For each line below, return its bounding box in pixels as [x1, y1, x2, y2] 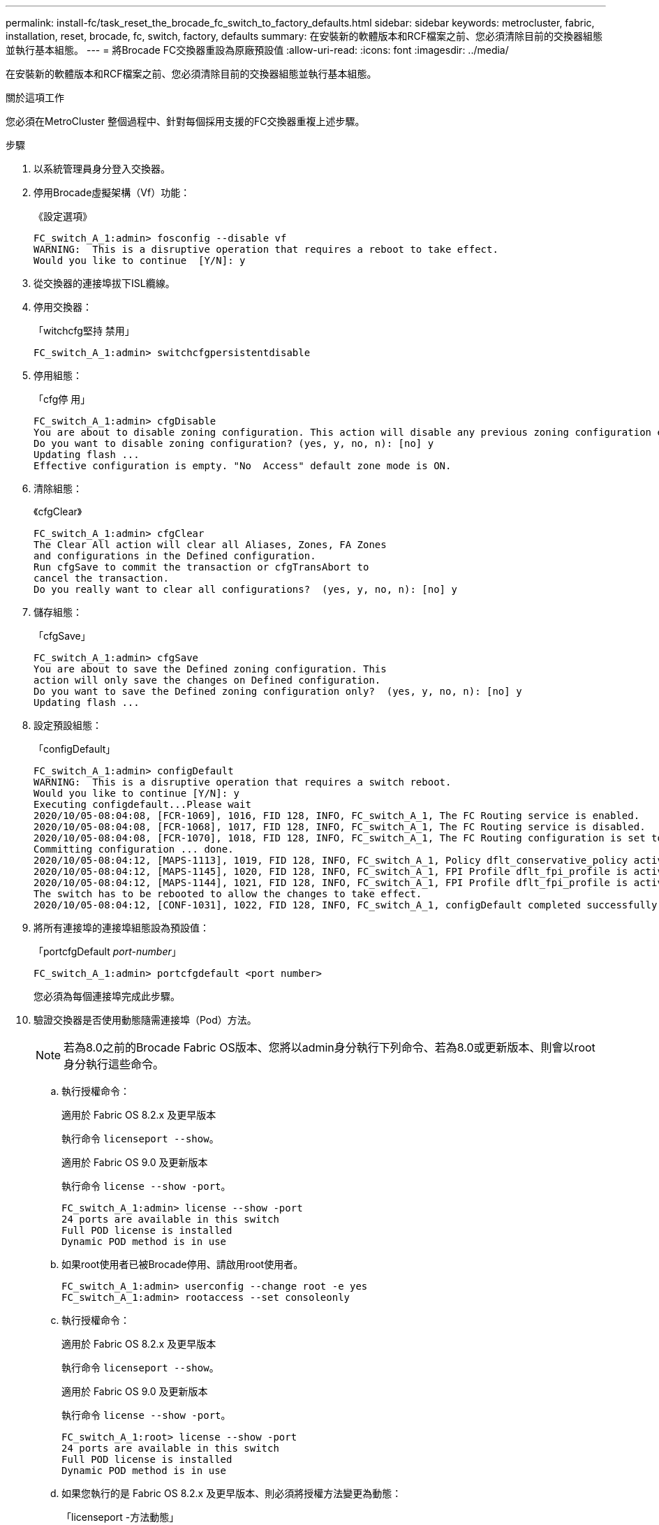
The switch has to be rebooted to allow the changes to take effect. [34, 888, 422, 899]
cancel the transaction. [34, 573, 169, 584]
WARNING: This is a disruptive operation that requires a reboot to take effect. [34, 244, 498, 255]
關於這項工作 [6, 91, 64, 103]
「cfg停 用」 [34, 393, 91, 405]
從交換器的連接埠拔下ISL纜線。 [34, 277, 175, 289]
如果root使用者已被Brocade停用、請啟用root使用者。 [61, 1258, 304, 1270]
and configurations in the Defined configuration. [34, 550, 316, 561]
